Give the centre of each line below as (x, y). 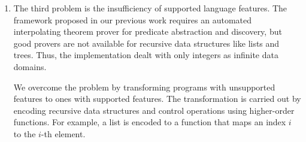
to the (25, 133)
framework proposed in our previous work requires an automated (133, 19)
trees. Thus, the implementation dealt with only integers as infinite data (146, 55)
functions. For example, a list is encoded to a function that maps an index (150, 122)
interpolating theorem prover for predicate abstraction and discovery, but (148, 31)
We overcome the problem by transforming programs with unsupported (144, 87)
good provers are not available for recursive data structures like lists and (146, 43)
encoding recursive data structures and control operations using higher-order (154, 110)
